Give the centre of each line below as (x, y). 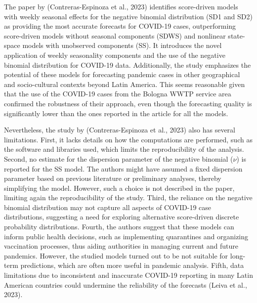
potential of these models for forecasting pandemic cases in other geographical (122, 74)
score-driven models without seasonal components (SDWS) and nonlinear (115, 35)
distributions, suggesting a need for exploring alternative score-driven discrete (122, 217)
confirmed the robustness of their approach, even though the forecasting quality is (128, 103)
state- (236, 35)
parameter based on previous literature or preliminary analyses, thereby (113, 178)
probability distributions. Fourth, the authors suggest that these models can (119, 227)
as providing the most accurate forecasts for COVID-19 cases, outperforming (120, 26)
